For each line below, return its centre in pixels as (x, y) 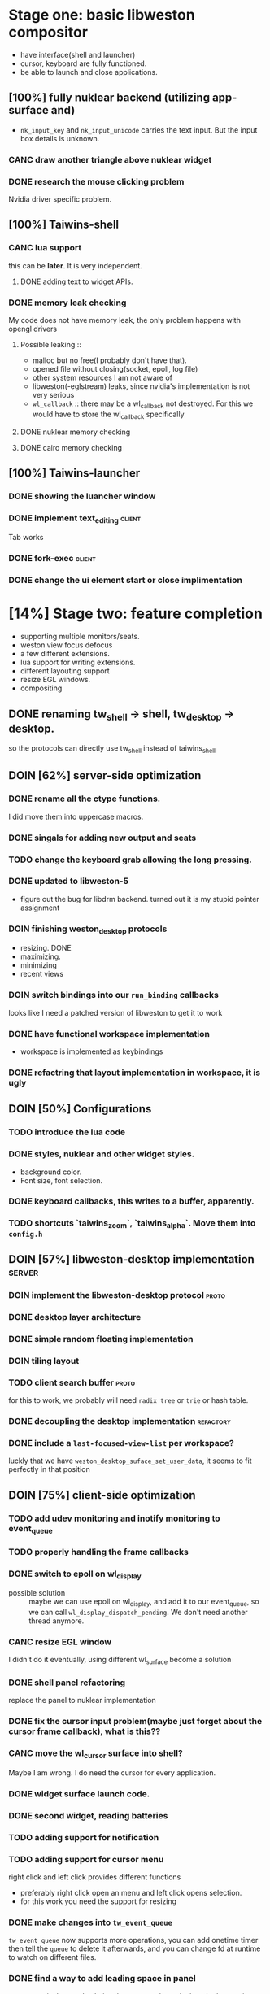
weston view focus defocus (66, 645)
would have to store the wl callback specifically (108, 415)
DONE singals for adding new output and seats (102, 838)
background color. (51, 1172)
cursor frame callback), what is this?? (85, 1731)
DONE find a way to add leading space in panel (102, 1979)
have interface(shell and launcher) (78, 54)
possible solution (37, 1593)
